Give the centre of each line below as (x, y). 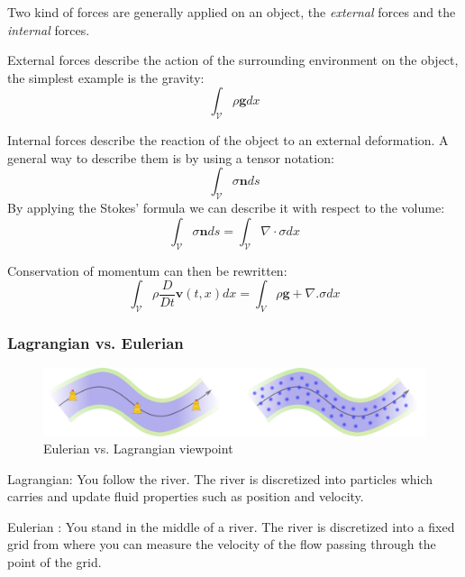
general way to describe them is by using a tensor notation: (171, 157)
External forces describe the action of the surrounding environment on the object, (233, 60)
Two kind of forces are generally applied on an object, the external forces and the (232, 12)
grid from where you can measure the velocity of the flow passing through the (222, 544)
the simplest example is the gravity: (106, 77)
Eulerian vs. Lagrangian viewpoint (138, 449)
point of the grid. (55, 562)
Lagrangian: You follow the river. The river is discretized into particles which (220, 478)
